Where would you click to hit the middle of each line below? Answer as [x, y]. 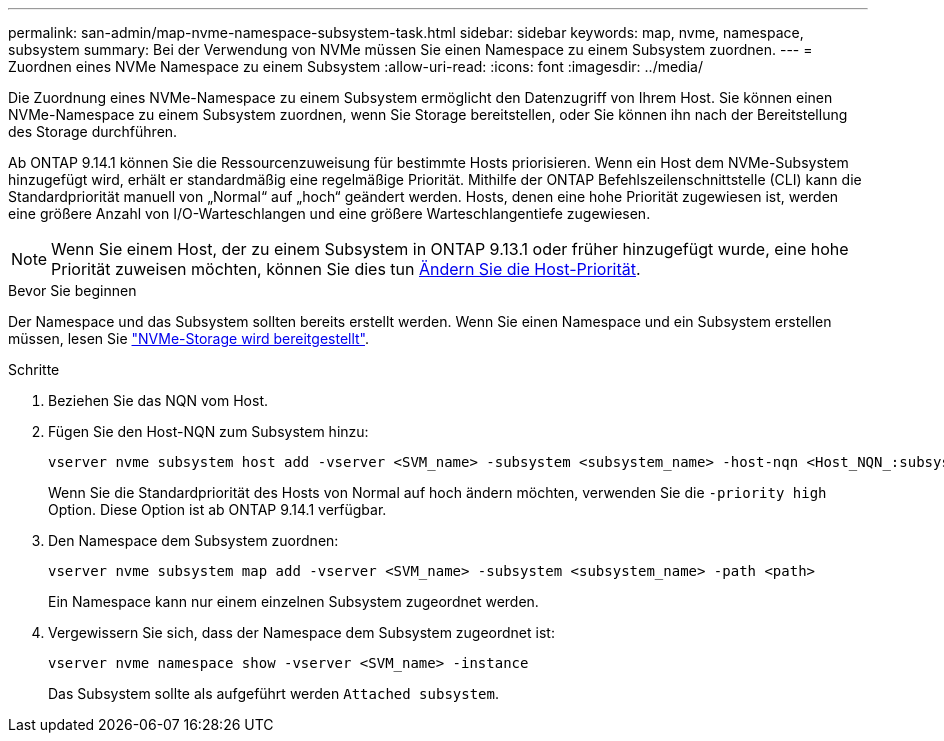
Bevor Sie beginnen [72, 290]
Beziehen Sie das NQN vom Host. [158, 400]
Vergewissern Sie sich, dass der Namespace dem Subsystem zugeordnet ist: [301, 632]
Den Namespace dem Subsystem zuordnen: [193, 540]
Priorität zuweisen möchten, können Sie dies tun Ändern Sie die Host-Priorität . [346, 269]
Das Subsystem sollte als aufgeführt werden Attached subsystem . [273, 693]
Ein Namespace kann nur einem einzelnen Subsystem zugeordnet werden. [293, 601]
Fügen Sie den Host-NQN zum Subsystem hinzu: [208, 431]
